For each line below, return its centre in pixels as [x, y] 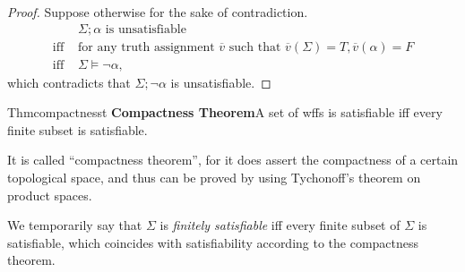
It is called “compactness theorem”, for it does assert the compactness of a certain [233, 160]
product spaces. [50, 195]
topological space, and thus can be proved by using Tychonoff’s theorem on [214, 178]
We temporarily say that [75, 225]
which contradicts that [69, 82]
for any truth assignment [146, 47]
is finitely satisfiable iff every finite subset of [280, 225]
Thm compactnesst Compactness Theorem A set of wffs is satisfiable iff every [225, 112]
